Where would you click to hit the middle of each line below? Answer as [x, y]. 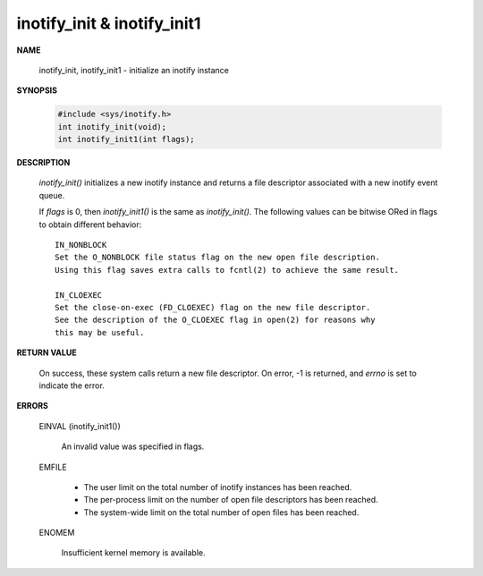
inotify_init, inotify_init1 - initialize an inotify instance [134, 70]
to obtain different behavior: [90, 224]
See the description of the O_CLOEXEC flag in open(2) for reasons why [215, 320]
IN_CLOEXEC [79, 295]
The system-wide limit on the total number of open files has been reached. [221, 512]
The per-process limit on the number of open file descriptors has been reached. [231, 500]
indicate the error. [72, 385]
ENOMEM [57, 533]
